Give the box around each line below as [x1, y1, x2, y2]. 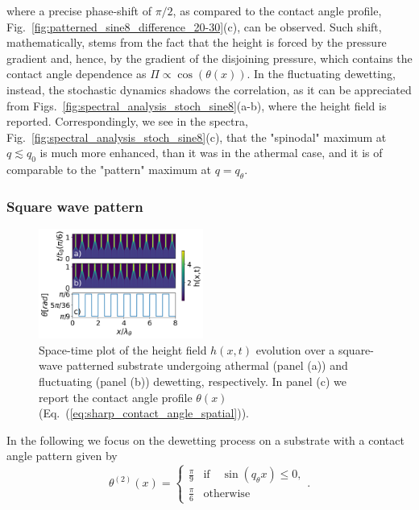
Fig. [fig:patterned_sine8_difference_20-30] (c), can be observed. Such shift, [6, 18, 382, 35]
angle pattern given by [6, 447, 118, 464]
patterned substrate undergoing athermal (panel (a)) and [66, 357, 348, 374]
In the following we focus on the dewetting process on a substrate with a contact [6, 431, 404, 448]
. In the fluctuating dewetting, [247, 65, 396, 82]
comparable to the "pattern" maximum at [6, 161, 211, 178]
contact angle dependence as [6, 65, 147, 82]
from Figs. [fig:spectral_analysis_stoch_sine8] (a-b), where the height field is [6, 97, 387, 114]
